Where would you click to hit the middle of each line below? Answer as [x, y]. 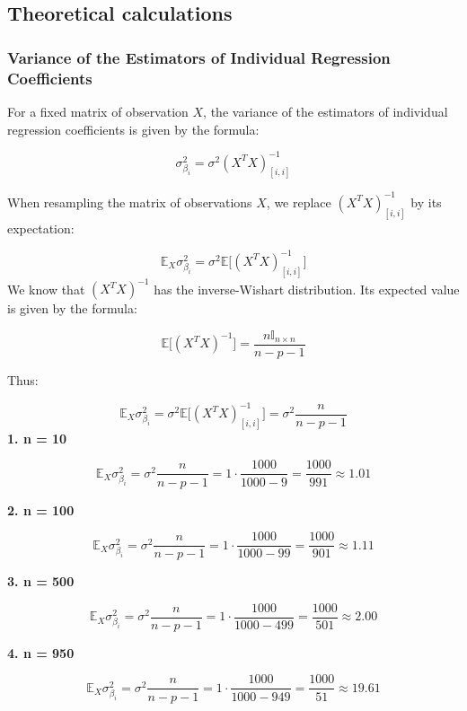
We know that [46, 289]
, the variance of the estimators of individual [326, 111]
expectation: [41, 228]
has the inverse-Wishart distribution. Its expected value [307, 289]
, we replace [299, 202]
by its [426, 202]
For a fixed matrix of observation [98, 111]
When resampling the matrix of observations [130, 202]
